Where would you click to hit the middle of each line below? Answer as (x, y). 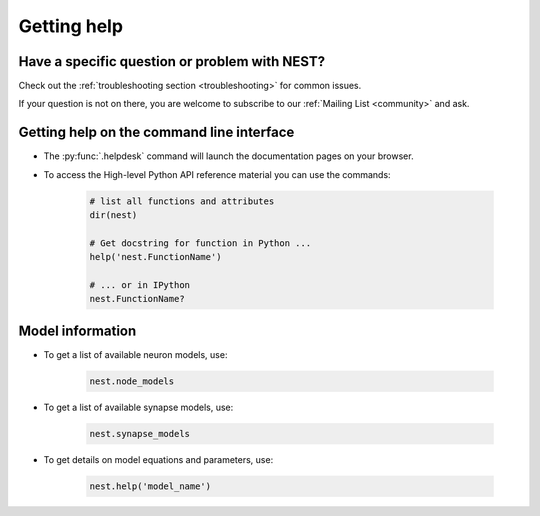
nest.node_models (132, 381)
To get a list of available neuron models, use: (135, 354)
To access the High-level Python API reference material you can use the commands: (217, 174)
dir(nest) (113, 215)
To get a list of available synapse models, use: (138, 407)
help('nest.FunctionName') (155, 257)
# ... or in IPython (139, 285)
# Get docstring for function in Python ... (200, 243)
